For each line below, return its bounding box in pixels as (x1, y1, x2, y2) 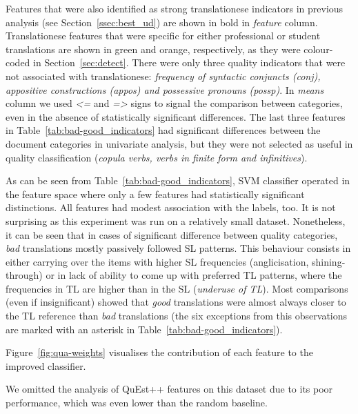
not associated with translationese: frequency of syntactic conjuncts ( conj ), (6, 68, 321, 83)
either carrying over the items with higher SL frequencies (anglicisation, (6, 254, 309, 268)
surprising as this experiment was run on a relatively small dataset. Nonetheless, (6, 213, 346, 228)
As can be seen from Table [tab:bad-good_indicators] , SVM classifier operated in (6, 173, 350, 188)
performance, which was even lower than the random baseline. (6, 395, 268, 410)
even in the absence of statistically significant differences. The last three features (6, 109, 346, 124)
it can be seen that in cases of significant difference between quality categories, (6, 227, 338, 241)
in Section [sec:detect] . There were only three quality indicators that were (33, 55, 346, 70)
